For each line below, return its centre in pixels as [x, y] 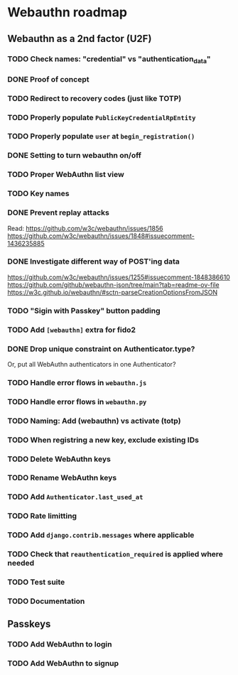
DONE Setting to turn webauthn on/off [75, 156]
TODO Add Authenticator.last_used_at [75, 497]
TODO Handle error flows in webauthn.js [77, 382]
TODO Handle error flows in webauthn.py [77, 401]
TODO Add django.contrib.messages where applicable [101, 535]
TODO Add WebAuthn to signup [63, 664]
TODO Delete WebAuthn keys [59, 459]
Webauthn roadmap [67, 12]
